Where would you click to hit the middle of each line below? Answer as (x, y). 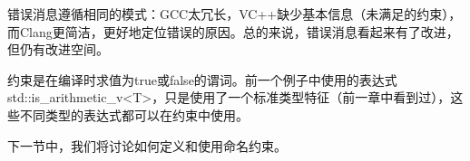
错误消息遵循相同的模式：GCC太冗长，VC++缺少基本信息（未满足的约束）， (235, 14)
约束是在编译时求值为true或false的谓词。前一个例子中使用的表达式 (202, 79)
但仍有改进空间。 (58, 49)
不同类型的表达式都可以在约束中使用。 (134, 114)
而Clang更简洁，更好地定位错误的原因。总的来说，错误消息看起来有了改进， (233, 31)
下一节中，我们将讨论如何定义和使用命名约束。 (147, 145)
